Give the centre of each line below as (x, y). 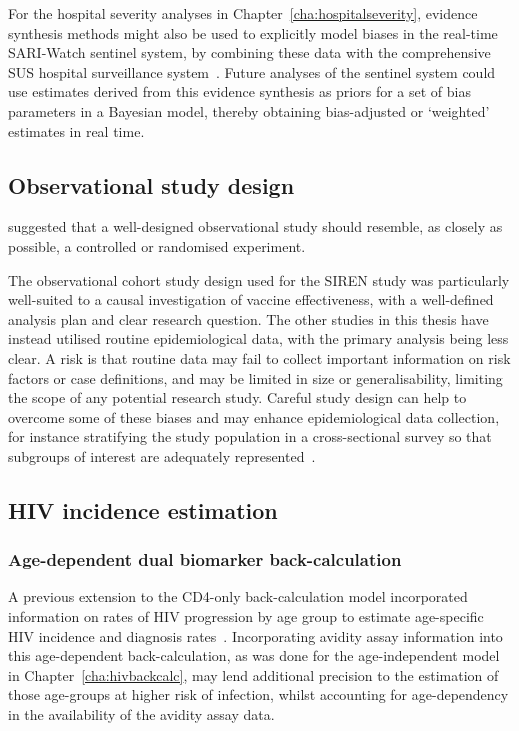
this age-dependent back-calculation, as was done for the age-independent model (254, 655)
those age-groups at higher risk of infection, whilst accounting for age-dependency (258, 694)
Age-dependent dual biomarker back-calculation (205, 559)
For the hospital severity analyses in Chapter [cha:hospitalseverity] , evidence (243, 13)
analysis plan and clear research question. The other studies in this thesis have (248, 318)
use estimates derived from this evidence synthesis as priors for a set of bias (239, 91)
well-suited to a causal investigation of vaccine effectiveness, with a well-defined (251, 299)
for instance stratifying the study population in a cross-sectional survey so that (250, 436)
